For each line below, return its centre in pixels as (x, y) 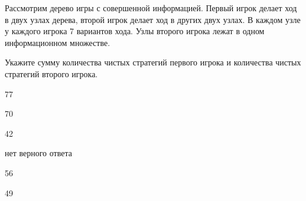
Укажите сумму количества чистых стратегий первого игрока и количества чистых (153, 62)
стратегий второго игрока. (51, 73)
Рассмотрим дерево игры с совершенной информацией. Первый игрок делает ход (151, 8)
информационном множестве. (58, 42)
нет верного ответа (38, 153)
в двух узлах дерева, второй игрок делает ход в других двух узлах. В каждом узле (153, 19)
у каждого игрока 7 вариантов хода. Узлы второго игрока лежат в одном (135, 31)
